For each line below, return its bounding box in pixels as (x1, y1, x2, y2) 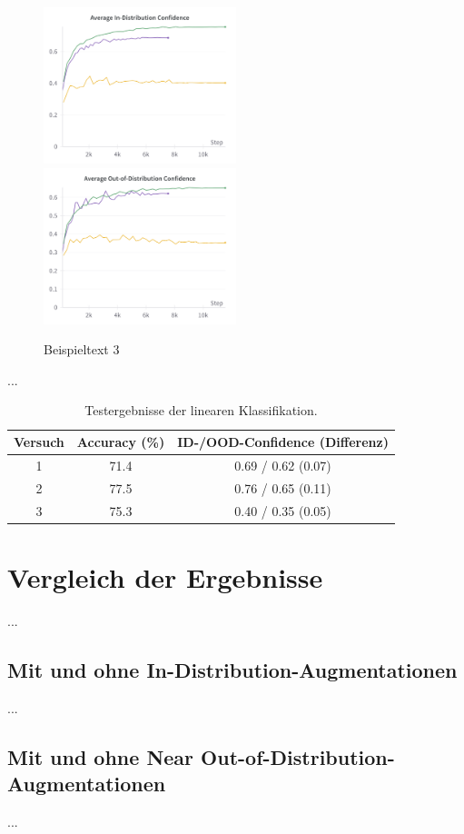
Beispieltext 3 (44, 340, 120, 359)
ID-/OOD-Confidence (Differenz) (177, 432, 389, 452)
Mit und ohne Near (7, 742, 194, 770)
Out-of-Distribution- (201, 742, 395, 770)
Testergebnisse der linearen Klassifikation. (84, 401, 318, 420)
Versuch (14, 432, 64, 452)
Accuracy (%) (76, 432, 165, 452)
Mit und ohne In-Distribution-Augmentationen (7, 655, 458, 683)
